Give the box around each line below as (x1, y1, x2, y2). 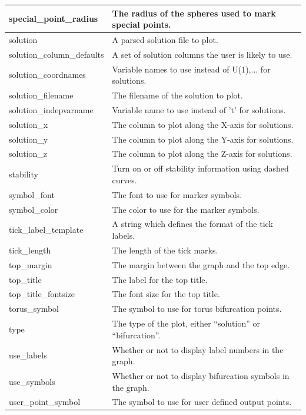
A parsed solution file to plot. (112, 33, 218, 45)
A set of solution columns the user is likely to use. (112, 48, 292, 60)
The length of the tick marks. (112, 243, 218, 256)
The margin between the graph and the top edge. (112, 258, 290, 271)
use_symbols (9, 375, 55, 387)
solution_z (9, 147, 48, 160)
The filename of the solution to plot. (112, 89, 243, 101)
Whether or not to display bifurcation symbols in (112, 369, 290, 381)
